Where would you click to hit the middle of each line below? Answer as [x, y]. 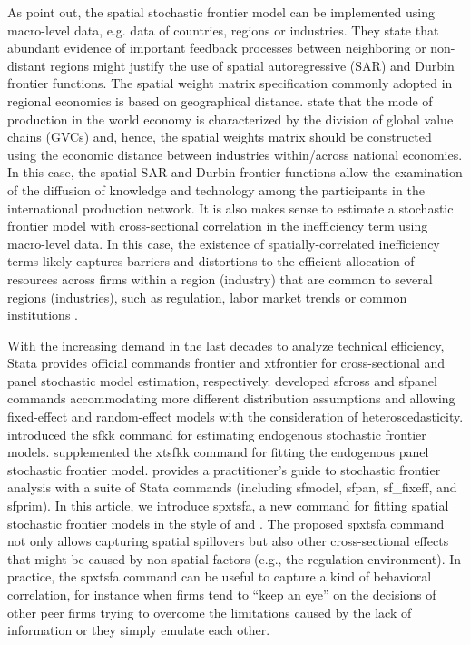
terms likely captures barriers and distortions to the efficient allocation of [211, 261]
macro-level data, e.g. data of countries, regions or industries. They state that [223, 30]
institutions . [43, 315]
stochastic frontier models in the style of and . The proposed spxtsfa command [226, 523]
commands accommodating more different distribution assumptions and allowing [231, 398]
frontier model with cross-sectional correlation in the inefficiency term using [218, 226]
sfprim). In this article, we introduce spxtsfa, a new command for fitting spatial [228, 506]
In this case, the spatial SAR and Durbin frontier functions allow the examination [235, 172]
